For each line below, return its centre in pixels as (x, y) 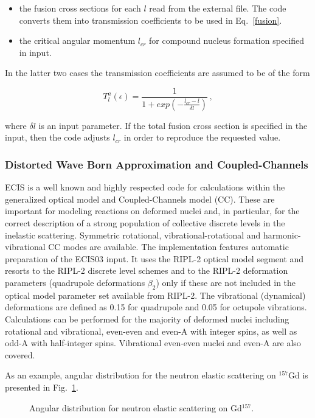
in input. (35, 52)
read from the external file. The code (218, 8)
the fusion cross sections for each (80, 8)
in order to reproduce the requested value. (202, 137)
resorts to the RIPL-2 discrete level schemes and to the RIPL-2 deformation (147, 270)
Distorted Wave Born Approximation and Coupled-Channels (157, 164)
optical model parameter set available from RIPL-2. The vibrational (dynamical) (155, 295)
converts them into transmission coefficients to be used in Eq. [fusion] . (151, 20)
